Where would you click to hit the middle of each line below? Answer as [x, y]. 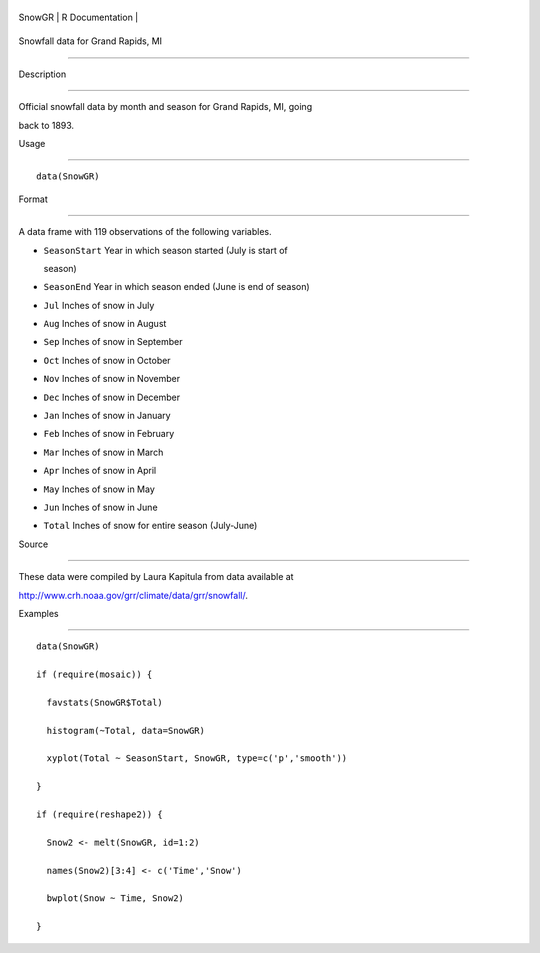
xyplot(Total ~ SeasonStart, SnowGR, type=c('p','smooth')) [197, 758]
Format [33, 199]
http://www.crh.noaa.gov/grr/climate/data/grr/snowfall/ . [133, 595]
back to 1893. [46, 125]
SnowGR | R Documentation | [78, 17]
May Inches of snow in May [99, 489]
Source [33, 544]
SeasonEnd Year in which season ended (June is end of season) [176, 287]
